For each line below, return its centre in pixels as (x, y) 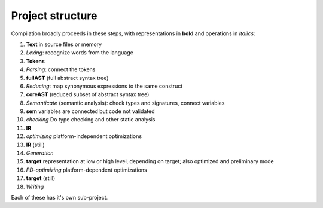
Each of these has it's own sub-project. (60, 197)
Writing (35, 186)
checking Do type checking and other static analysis (91, 120)
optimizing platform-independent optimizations (84, 136)
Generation (40, 153)
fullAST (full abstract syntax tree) (67, 78)
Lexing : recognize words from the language (80, 53)
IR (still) (35, 145)
